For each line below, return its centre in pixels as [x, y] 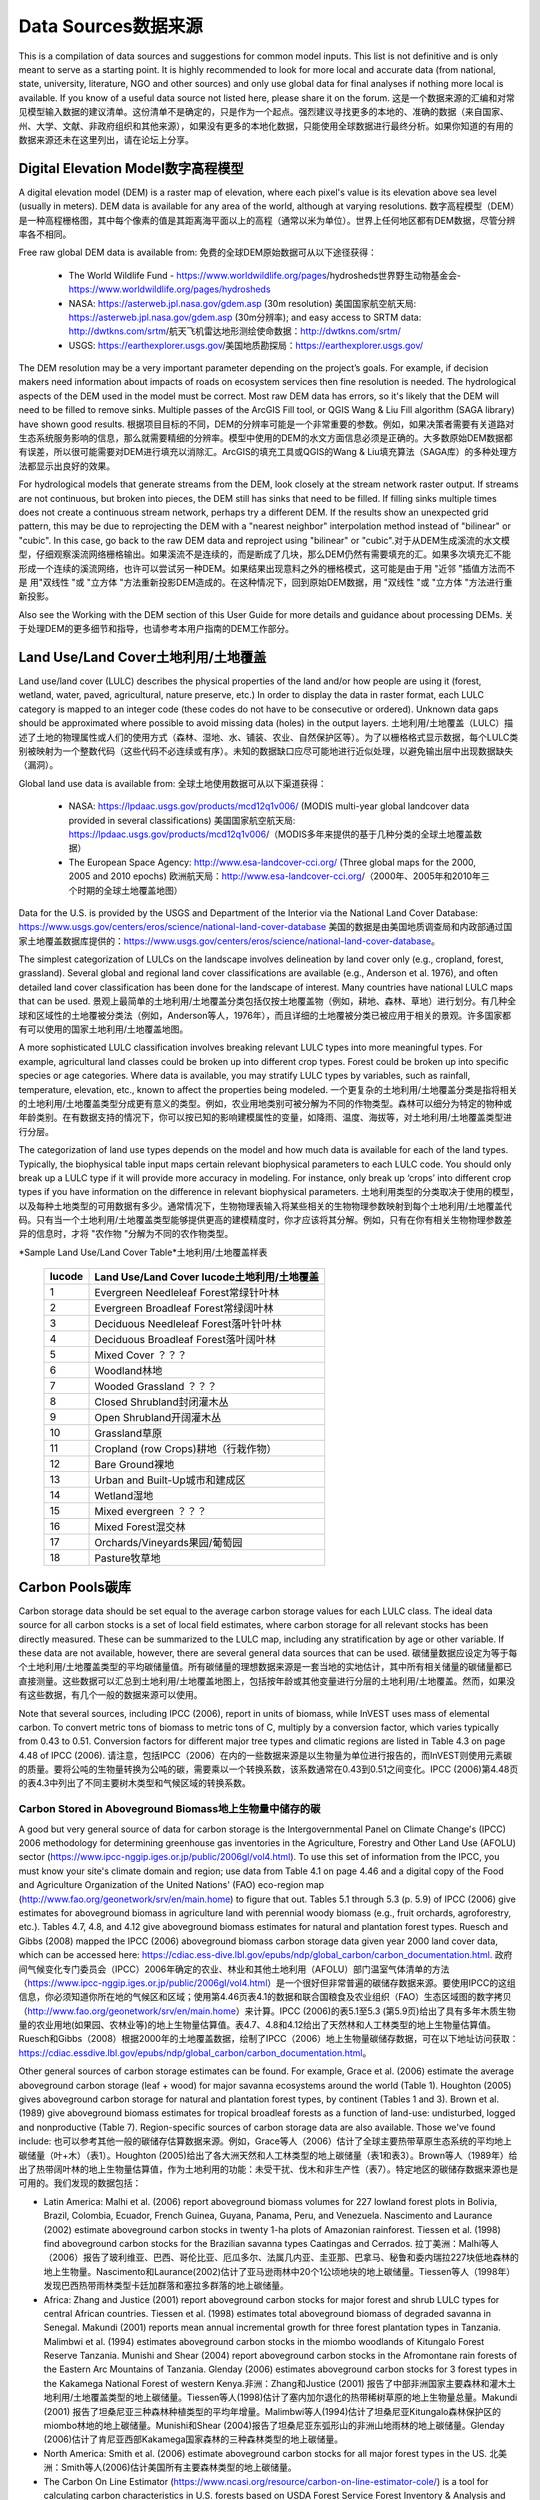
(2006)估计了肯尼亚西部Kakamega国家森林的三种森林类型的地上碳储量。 [193, 2439]
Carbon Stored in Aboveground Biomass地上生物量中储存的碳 [169, 1809]
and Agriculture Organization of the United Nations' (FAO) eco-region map [171, 1885]
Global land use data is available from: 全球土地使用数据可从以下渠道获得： [172, 783]
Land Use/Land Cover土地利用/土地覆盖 [142, 656]
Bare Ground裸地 [134, 1465]
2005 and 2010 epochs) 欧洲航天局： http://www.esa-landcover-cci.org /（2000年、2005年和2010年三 [279, 876]
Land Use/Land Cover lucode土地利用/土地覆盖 [206, 1277]
